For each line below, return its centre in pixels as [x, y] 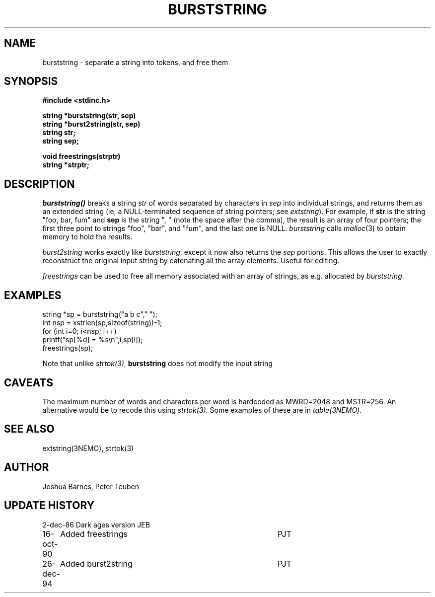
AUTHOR [27, 467]
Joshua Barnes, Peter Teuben [91, 486]
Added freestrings [94, 534]
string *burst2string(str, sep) [91, 124]
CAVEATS [29, 382]
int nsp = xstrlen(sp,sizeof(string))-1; [102, 323]
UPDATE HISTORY [49, 506]
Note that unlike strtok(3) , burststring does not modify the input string [157, 364]
